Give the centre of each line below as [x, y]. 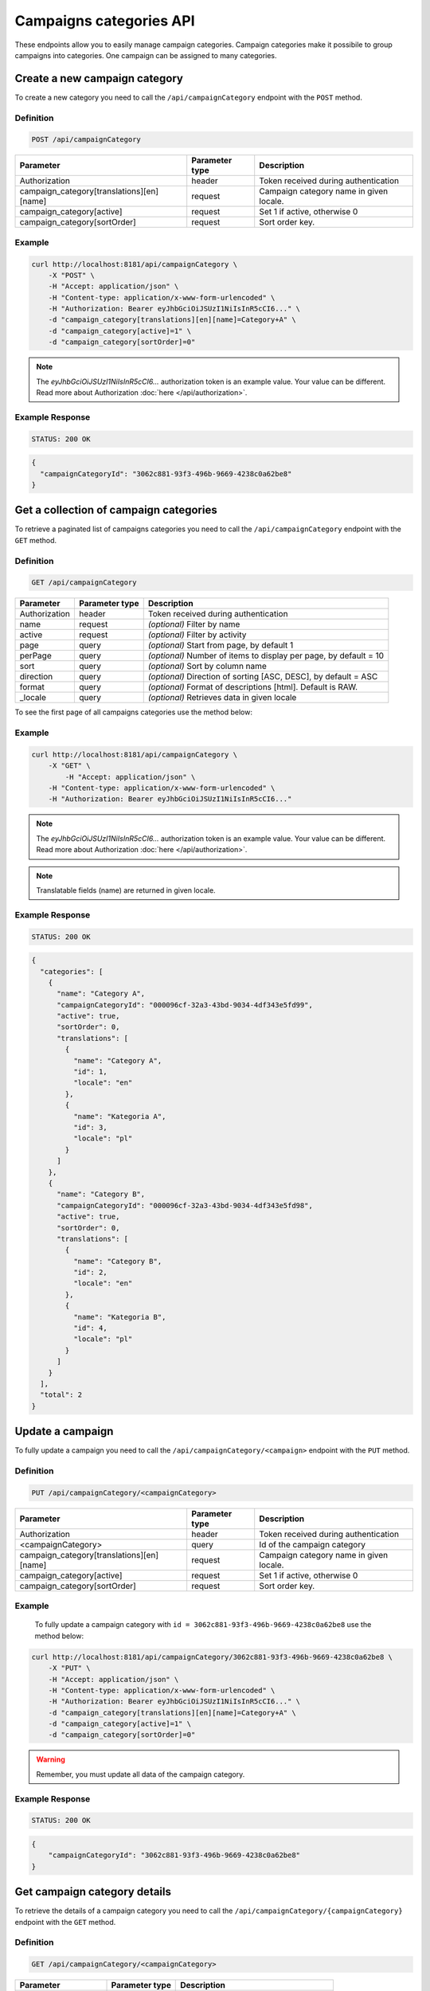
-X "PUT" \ [69, 1668]
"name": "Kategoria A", [119, 1116]
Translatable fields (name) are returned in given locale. [126, 890]
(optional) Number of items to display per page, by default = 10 [266, 655]
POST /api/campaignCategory [86, 140]
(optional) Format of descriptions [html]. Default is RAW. [253, 687]
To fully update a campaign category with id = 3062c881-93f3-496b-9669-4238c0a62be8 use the [203, 1625]
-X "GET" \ [69, 766]
